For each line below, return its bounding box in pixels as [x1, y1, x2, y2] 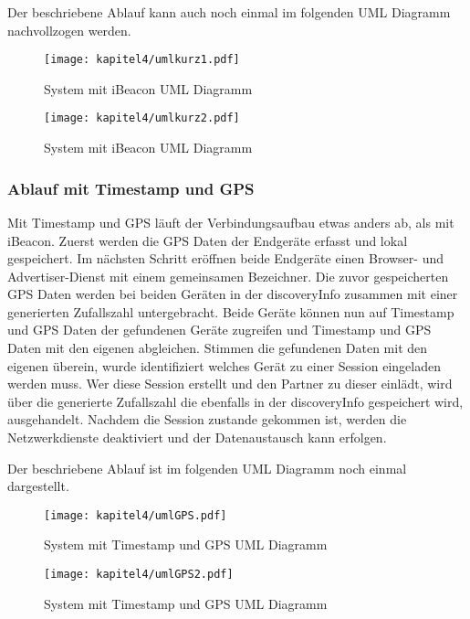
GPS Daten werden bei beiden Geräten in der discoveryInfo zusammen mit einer [7, 284, 458, 304]
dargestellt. [7, 476, 69, 496]
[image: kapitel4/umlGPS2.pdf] [44, 568, 234, 582]
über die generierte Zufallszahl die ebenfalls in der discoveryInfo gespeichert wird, [7, 391, 464, 411]
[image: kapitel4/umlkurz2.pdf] [44, 112, 240, 125]
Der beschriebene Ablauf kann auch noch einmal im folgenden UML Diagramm [7, 3, 451, 21]
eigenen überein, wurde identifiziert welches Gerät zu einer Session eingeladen [7, 356, 441, 375]
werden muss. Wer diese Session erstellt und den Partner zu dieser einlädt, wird [7, 374, 453, 393]
